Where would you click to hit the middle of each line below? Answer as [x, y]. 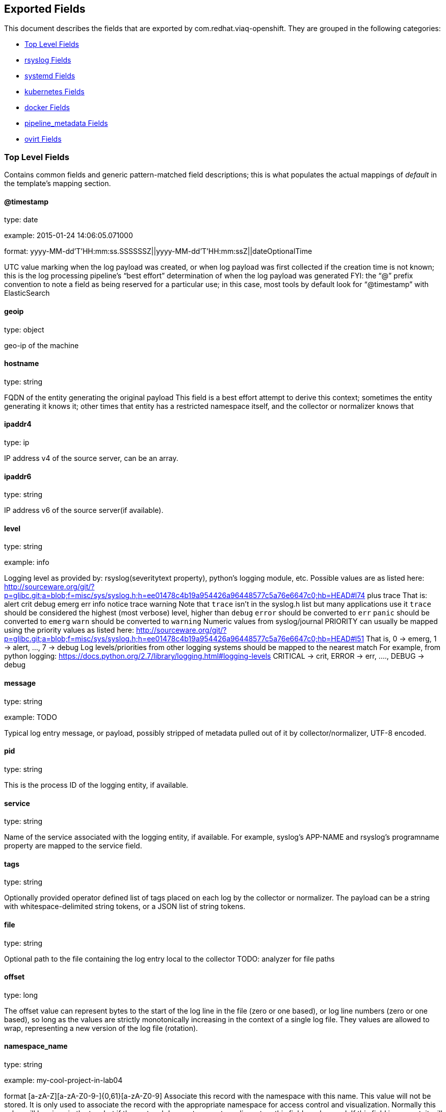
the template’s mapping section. [58, 184]
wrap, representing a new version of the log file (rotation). [101, 1028]
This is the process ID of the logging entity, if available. [96, 785]
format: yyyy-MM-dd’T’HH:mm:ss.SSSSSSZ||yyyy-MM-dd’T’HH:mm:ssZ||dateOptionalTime [158, 251]
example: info [27, 562]
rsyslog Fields [48, 60]
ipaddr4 [18, 424]
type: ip [17, 443]
